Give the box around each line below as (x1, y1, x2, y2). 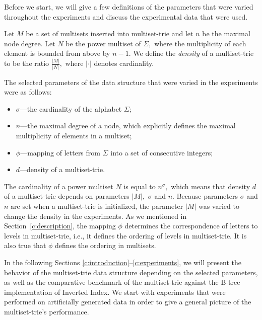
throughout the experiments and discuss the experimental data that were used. (4, 11, 248, 22)
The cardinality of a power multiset (4, 181, 113, 191)
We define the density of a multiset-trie (133, 48, 254, 58)
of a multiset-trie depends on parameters (4, 191, 129, 201)
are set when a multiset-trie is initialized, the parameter (11, 200, 183, 211)
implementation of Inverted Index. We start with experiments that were (4, 286, 226, 297)
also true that (4, 240, 46, 251)
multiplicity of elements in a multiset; (16, 130, 132, 140)
